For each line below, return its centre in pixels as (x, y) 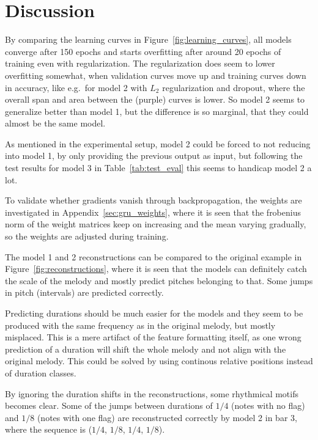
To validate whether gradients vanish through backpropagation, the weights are (153, 200)
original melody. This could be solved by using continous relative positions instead (159, 361)
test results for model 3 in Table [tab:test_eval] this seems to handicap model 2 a (158, 168)
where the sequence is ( (49, 429)
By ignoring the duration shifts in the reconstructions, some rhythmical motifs (152, 393)
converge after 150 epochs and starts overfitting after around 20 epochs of (143, 51)
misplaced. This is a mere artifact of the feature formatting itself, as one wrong (153, 337)
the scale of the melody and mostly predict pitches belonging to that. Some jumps (159, 280)
